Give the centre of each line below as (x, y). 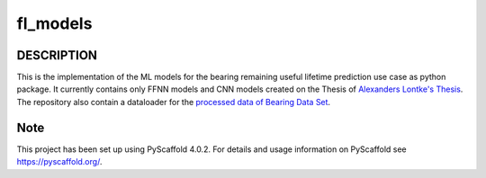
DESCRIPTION (57, 55)
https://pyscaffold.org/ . (59, 162)
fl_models (54, 23)
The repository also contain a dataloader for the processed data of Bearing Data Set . (174, 102)
